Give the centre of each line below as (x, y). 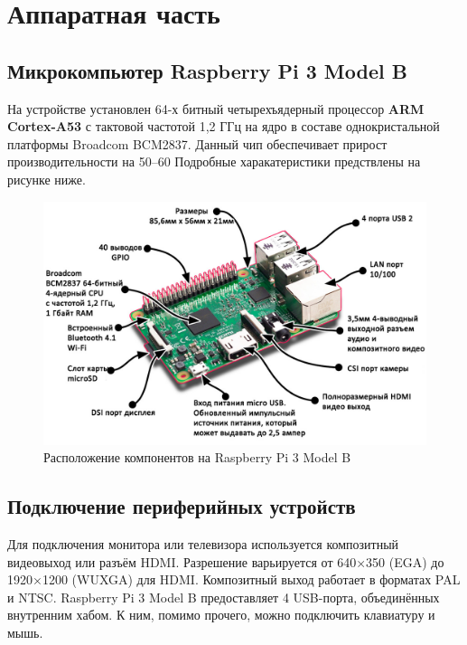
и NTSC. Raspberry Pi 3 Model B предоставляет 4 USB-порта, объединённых (224, 597)
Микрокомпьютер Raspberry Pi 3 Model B (207, 70)
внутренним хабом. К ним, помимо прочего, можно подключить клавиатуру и (221, 615)
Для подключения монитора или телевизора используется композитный (203, 544)
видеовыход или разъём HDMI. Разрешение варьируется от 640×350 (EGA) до (226, 561)
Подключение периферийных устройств (182, 506)
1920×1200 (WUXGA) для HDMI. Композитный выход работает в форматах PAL (234, 579)
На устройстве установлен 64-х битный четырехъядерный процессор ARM (216, 108)
